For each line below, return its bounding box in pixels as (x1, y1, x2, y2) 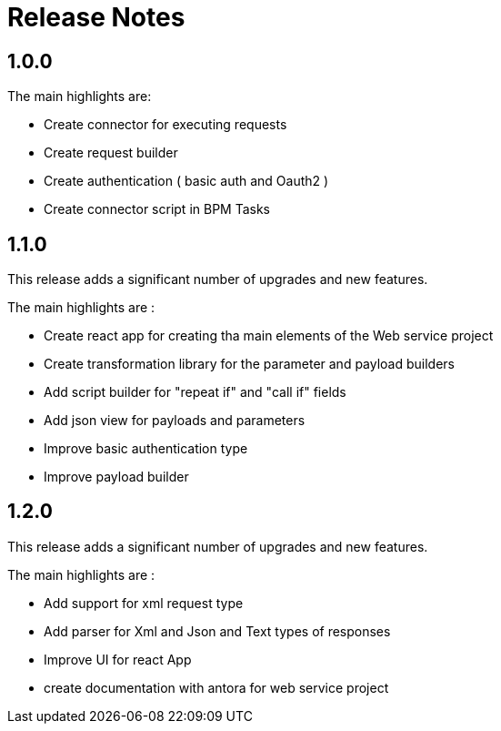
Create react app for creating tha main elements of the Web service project (44, 328, 494, 344)
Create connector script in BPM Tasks (44, 201, 271, 218)
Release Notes (7, 2, 185, 33)
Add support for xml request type (44, 594, 244, 611)
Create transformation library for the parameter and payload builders (44, 356, 456, 372)
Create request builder (44, 145, 178, 161)
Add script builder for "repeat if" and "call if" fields (44, 384, 346, 401)
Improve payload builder (44, 469, 189, 485)
